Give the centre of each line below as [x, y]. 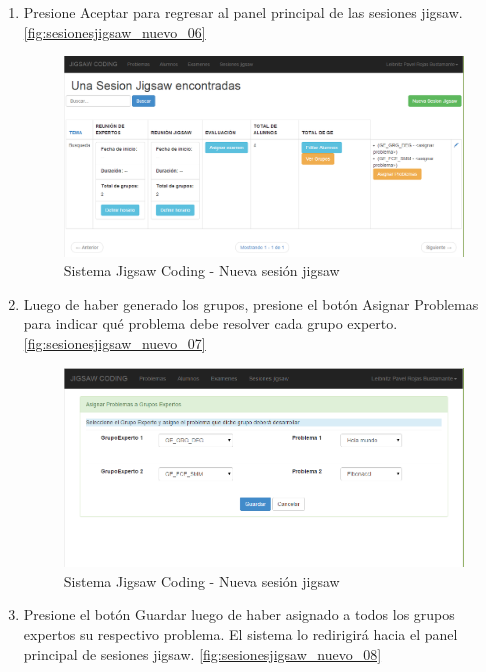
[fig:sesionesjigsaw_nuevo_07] [114, 343]
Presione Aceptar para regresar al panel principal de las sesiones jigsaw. [243, 12]
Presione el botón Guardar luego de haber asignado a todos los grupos [239, 614]
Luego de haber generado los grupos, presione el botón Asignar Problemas [251, 303]
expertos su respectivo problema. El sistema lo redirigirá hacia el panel [240, 633]
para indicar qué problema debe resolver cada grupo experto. [210, 323]
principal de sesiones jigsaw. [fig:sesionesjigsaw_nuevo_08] [202, 653]
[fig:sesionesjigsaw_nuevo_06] [114, 31]
